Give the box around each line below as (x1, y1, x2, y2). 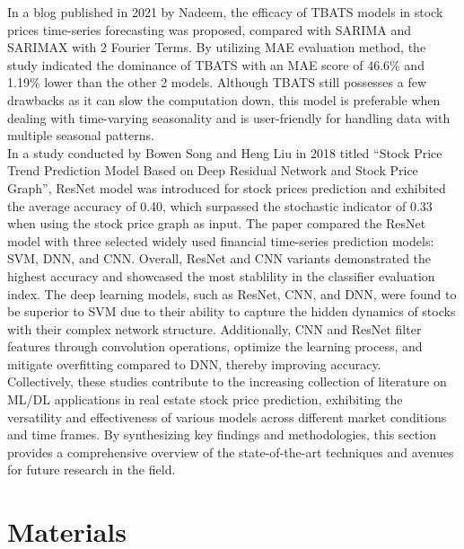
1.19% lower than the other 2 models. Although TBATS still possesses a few (7, 73, 427, 92)
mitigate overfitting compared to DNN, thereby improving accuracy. (7, 354, 381, 373)
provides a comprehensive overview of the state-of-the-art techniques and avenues (7, 442, 454, 461)
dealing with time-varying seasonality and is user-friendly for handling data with (7, 108, 451, 127)
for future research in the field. (7, 460, 176, 479)
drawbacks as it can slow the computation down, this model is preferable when (7, 90, 441, 109)
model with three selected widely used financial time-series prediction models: (7, 231, 434, 250)
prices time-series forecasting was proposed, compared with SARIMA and (7, 20, 411, 39)
